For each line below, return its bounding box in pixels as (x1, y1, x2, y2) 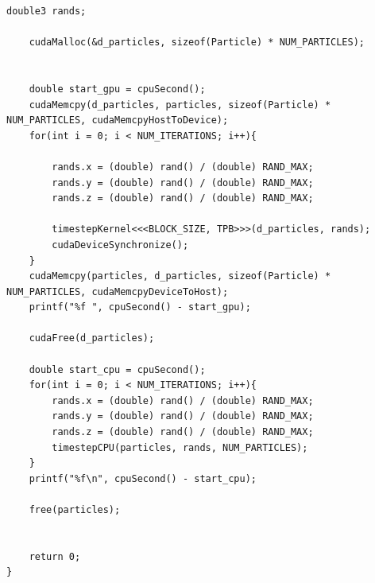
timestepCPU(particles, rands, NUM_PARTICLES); (52, 441, 308, 453)
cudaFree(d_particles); (29, 332, 155, 344)
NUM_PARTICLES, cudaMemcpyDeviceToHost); (6, 286, 229, 297)
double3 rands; (6, 6, 87, 17)
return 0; (29, 550, 81, 562)
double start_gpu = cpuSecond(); (29, 83, 206, 95)
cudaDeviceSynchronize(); (52, 239, 189, 251)
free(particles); (29, 504, 121, 515)
